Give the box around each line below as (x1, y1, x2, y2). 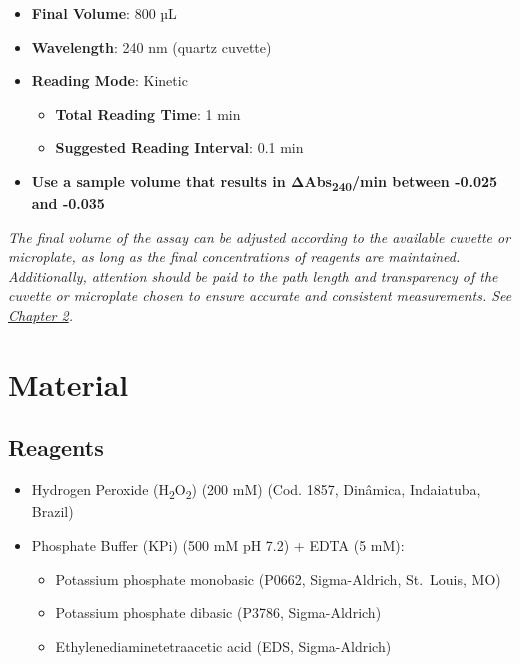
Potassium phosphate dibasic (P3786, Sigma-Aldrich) (55, 602, 382, 623)
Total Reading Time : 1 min (55, 103, 241, 124)
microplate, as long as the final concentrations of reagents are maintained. (8, 246, 461, 267)
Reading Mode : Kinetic (31, 70, 188, 91)
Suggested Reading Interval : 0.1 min (55, 137, 304, 158)
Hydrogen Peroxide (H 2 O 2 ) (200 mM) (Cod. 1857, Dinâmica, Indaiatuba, (31, 479, 481, 503)
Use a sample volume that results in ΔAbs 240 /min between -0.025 (31, 170, 498, 194)
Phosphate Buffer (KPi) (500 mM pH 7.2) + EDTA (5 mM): (31, 534, 405, 555)
